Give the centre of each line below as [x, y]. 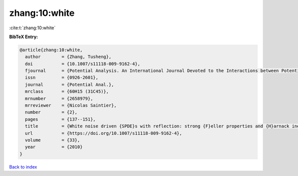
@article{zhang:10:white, [51, 50]
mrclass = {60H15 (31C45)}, [67, 91]
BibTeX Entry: [24, 37]
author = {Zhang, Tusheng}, [68, 57]
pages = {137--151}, [61, 119]
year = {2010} [54, 147]
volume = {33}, [53, 140]
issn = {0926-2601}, [62, 78]
